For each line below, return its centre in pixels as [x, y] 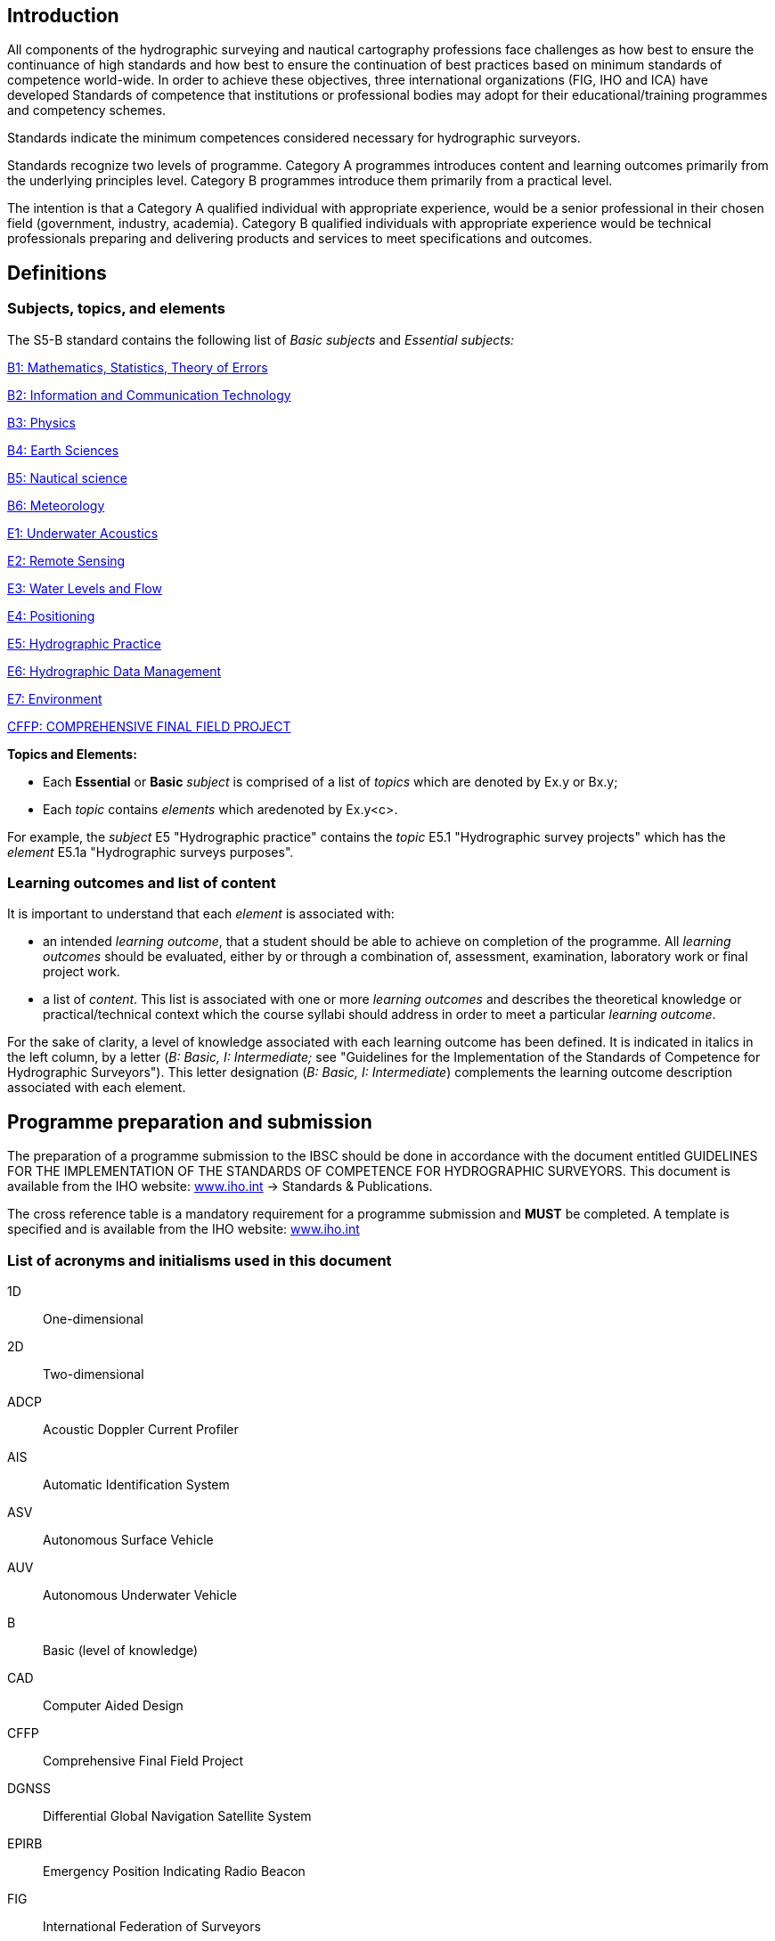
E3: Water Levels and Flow [85, 588]
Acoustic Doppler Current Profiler [141, 1429]
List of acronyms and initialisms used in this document [200, 1260]
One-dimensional [93, 1318]
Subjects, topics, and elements [116, 309]
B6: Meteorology [56, 505]
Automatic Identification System [136, 1484]
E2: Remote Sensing [66, 560]
